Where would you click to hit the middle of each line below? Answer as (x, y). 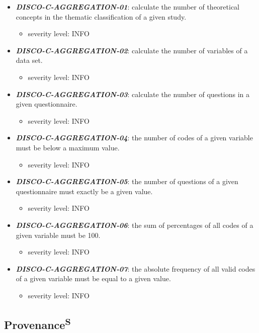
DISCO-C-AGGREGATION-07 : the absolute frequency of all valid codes (136, 268)
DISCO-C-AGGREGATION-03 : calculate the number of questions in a (133, 94)
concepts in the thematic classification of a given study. (101, 16)
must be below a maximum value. (68, 147)
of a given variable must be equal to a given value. (93, 278)
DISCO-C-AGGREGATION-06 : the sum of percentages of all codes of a (135, 225)
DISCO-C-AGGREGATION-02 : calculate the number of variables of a (132, 50)
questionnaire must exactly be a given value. (84, 191)
